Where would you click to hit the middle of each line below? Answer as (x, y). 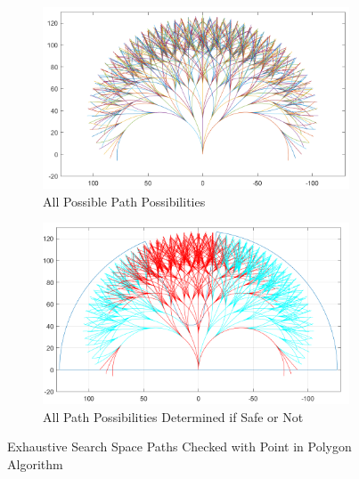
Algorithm (35, 463)
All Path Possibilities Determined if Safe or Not (173, 416)
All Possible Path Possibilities (124, 201)
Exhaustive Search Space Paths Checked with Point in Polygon (179, 447)
